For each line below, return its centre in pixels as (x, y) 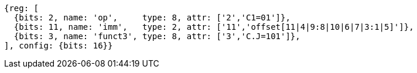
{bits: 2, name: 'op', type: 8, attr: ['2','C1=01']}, (152, 18)
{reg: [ (22, 8)
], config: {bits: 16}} (59, 46)
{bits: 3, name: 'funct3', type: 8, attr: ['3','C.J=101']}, (157, 36)
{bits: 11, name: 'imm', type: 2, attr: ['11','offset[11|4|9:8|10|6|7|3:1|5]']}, (214, 27)
